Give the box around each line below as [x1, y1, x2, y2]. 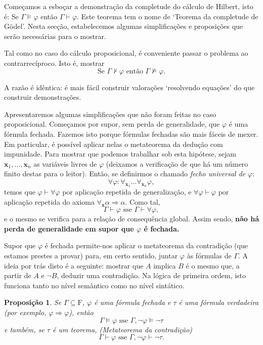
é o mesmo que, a [186, 260, 240, 271]
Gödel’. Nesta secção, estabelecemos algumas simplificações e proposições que [4, 21, 243, 31]
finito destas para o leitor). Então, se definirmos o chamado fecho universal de [4, 168, 246, 179]
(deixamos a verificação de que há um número [106, 158, 248, 169]
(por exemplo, [4, 307, 47, 318]
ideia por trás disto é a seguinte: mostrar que [4, 260, 144, 271]
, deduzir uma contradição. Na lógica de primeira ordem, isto [57, 270, 246, 281]
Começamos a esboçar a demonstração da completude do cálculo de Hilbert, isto [4, 1, 253, 11]
